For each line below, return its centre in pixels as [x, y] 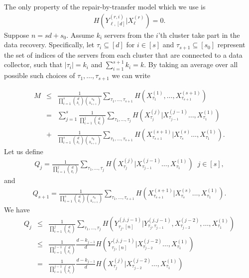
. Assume [80, 35]
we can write [131, 75]
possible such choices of [40, 75]
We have [17, 210]
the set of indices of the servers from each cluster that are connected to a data [123, 54]
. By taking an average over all [191, 64]
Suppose [17, 35]
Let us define [24, 151]
